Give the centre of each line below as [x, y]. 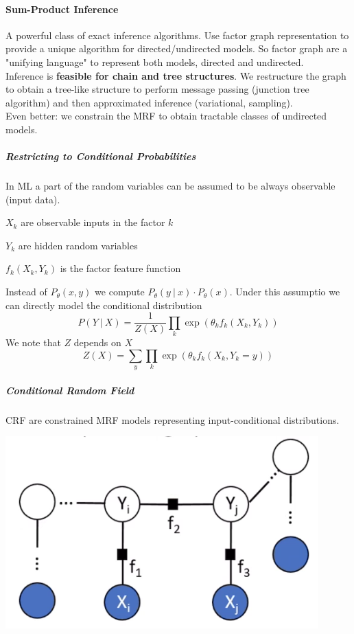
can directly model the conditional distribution [104, 305]
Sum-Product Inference [62, 9]
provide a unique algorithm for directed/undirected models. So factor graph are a [177, 48]
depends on [97, 342]
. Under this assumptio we [285, 292]
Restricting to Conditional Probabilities [101, 156]
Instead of [26, 292]
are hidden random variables [78, 245]
